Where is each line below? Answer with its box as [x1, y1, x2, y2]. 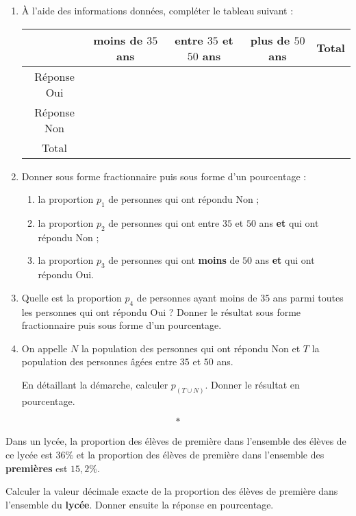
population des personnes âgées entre [21, 354, 177, 369]
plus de [250, 32, 290, 48]
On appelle [21, 341, 68, 355]
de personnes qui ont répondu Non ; [108, 192, 259, 206]
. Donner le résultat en [205, 377, 300, 391]
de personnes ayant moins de [136, 290, 257, 304]
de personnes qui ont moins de [108, 253, 240, 267]
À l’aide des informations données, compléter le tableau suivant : [21, 3, 294, 17]
